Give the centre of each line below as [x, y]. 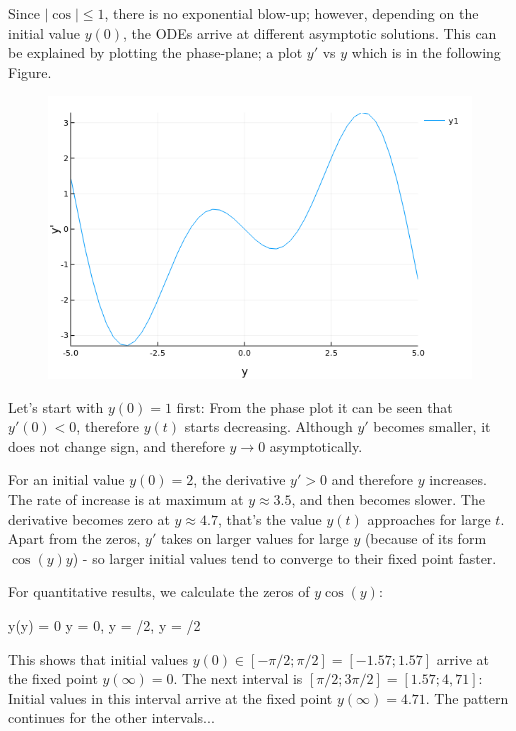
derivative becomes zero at [89, 518]
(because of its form [425, 538]
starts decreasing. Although [268, 426]
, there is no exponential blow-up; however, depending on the [291, 13]
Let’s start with [56, 406]
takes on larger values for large [254, 538]
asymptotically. [316, 445]
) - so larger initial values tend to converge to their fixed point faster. [284, 557]
